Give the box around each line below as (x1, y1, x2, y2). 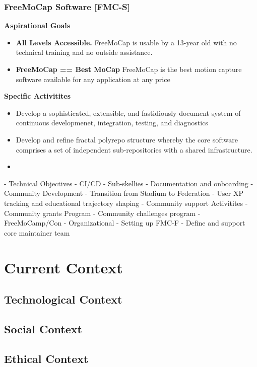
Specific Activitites (4, 91, 71, 101)
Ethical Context (4, 350, 89, 366)
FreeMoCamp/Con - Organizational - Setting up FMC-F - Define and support (4, 217, 245, 228)
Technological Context (4, 291, 122, 307)
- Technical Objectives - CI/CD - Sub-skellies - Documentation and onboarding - (4, 178, 253, 188)
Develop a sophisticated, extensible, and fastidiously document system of (16, 107, 241, 118)
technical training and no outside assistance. (16, 47, 153, 57)
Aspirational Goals (4, 20, 71, 31)
